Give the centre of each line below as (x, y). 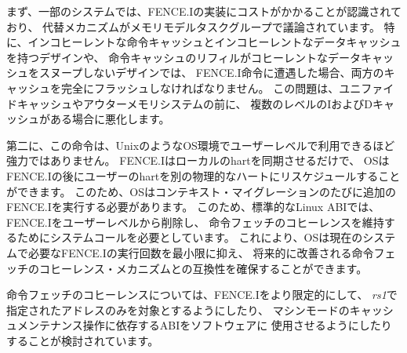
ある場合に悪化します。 (110, 119)
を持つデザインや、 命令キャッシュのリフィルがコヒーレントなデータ (184, 57)
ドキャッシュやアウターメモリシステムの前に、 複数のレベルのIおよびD (190, 103)
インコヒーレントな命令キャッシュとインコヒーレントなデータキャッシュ (214, 42)
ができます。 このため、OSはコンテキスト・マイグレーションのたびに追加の (201, 191)
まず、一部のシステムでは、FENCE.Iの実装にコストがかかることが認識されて (204, 11)
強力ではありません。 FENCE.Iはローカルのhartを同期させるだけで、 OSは (198, 160)
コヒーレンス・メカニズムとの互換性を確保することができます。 (203, 268)
